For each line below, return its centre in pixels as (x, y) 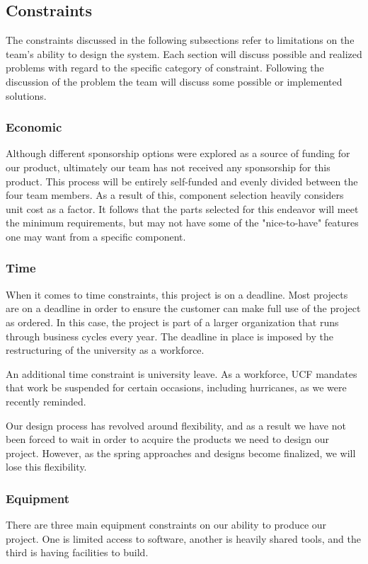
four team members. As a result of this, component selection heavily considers (175, 195)
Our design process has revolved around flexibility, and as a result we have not (176, 425)
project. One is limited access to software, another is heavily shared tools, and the (183, 538)
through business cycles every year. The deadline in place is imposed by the (169, 336)
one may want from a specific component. (96, 236)
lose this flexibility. (46, 467)
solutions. (26, 95)
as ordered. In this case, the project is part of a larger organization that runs (172, 322)
